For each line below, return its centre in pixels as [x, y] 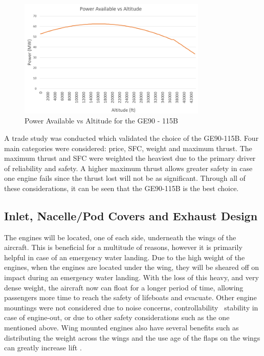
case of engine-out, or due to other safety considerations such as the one [117, 317]
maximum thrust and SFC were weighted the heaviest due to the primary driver [130, 158]
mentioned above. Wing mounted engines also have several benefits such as [122, 328]
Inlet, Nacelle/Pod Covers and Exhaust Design [131, 215]
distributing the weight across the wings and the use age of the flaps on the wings [132, 337]
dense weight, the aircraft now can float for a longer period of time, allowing [124, 287]
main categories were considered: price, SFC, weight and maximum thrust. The [128, 148]
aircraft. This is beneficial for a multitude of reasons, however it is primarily [123, 247]
